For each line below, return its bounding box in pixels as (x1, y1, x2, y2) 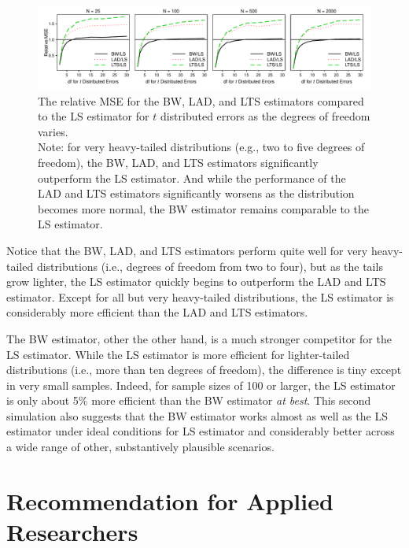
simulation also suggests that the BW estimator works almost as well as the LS (6, 407, 388, 424)
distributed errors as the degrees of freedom (160, 108, 370, 124)
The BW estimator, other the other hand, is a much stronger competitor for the (6, 330, 392, 346)
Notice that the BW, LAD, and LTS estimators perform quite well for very (6, 242, 368, 258)
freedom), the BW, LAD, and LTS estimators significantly (38, 154, 319, 170)
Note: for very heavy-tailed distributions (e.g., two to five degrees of (38, 139, 365, 155)
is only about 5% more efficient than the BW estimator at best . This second (6, 392, 371, 409)
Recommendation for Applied (6, 484, 333, 517)
